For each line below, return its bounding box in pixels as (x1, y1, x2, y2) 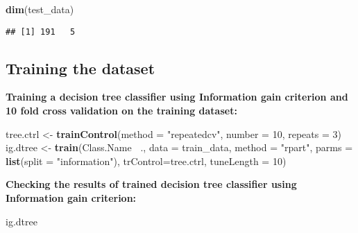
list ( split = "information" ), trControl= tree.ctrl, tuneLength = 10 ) (6, 153, 287, 168)
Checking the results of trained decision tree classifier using (6, 177, 297, 191)
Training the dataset (6, 57, 155, 78)
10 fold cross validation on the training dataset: (6, 103, 237, 118)
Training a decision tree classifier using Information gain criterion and (6, 89, 348, 104)
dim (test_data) (6, 2, 74, 16)
